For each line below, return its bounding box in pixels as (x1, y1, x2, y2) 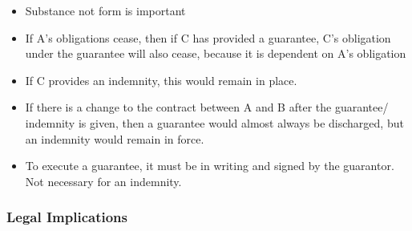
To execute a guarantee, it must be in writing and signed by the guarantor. (25, 157, 394, 174)
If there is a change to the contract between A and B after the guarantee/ (25, 99, 389, 115)
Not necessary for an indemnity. (25, 172, 182, 189)
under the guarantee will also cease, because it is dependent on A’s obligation (25, 45, 406, 62)
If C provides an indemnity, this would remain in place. (25, 71, 297, 88)
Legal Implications (6, 207, 127, 227)
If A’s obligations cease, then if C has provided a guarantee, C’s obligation (25, 29, 391, 46)
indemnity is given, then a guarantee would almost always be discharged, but (25, 114, 404, 131)
